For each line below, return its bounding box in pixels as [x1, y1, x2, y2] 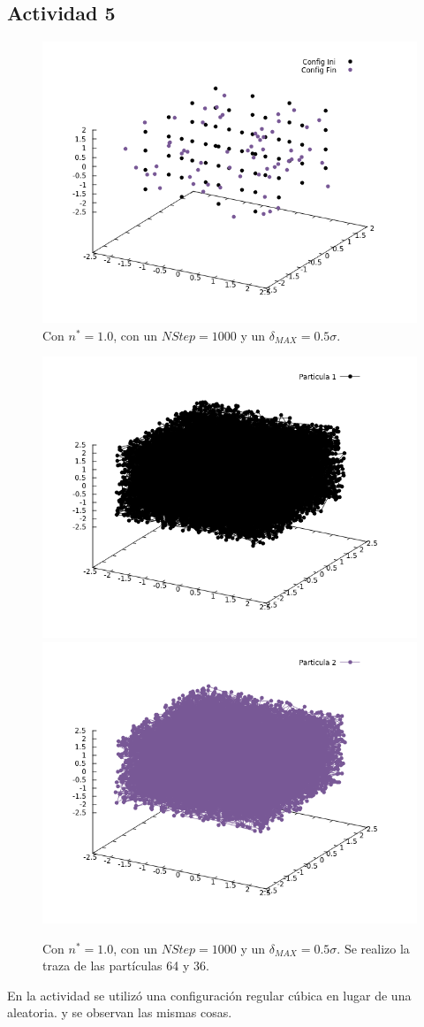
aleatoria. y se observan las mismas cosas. [7, 1003, 232, 1022]
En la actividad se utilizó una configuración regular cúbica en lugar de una [7, 985, 412, 1004]
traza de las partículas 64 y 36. [42, 956, 209, 975]
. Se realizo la [337, 939, 410, 957]
